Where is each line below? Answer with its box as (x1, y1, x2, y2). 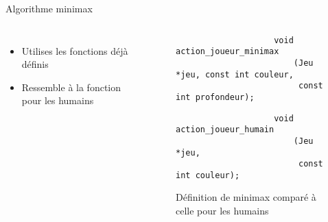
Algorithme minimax (5, 1, 93, 15)
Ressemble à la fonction (21, 79, 121, 94)
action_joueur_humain (176, 125, 274, 135)
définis (21, 57, 49, 71)
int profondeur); (176, 92, 255, 102)
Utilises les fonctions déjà (21, 43, 128, 58)
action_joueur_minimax (176, 47, 279, 57)
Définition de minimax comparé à (176, 190, 316, 204)
